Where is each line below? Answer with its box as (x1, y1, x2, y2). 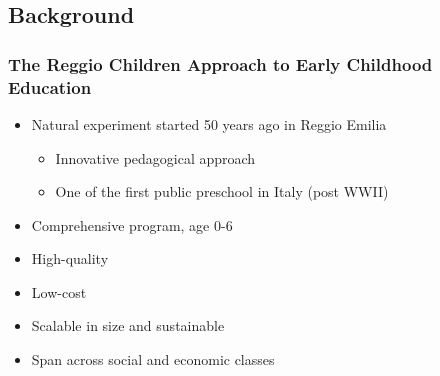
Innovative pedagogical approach (55, 147, 256, 168)
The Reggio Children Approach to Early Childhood (8, 51, 433, 76)
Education (8, 74, 92, 99)
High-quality (31, 248, 109, 269)
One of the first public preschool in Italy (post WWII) (55, 181, 389, 202)
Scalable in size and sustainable (31, 315, 225, 336)
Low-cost (31, 281, 87, 302)
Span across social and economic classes (31, 349, 275, 370)
